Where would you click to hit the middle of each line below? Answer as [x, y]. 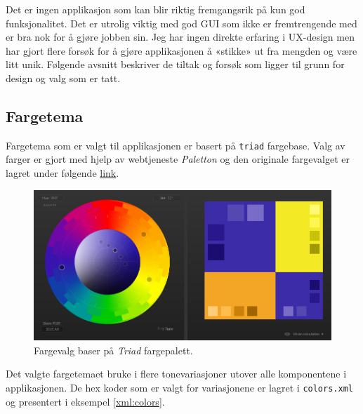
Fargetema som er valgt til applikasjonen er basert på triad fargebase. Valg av [176, 145]
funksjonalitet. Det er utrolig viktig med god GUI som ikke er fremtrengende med [181, 23]
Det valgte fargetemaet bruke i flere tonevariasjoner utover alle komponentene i [176, 374]
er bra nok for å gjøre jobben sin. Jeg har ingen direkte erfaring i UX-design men [180, 37]
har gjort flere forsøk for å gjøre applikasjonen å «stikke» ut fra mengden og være [181, 50]
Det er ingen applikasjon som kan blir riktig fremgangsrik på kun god [156, 9]
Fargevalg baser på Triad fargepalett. [113, 350]
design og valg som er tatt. [63, 78]
